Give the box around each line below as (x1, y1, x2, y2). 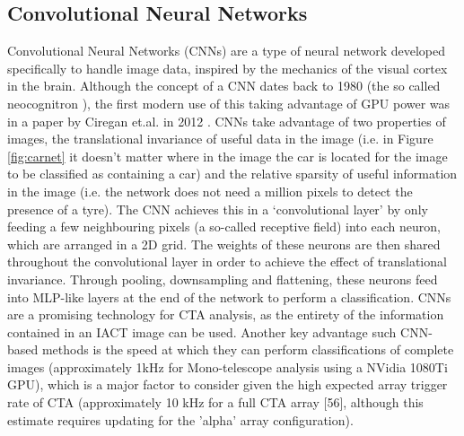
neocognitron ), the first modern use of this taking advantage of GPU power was (7, 93, 451, 112)
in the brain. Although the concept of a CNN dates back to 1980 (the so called (7, 76, 441, 95)
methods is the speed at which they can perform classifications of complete (41, 340, 454, 359)
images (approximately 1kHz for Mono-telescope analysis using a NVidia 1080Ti (7, 357, 448, 376)
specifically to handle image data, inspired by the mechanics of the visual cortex (7, 58, 448, 77)
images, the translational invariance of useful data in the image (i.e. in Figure (7, 129, 433, 148)
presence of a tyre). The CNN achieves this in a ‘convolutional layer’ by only (7, 199, 428, 218)
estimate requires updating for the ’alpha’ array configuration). (7, 410, 354, 429)
